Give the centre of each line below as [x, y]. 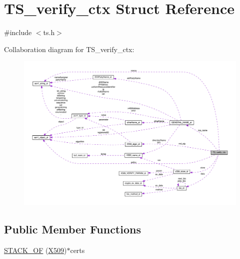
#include [18, 32]
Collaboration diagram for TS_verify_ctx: [69, 49]
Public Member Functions [72, 229]
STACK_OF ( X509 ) [35, 250]
